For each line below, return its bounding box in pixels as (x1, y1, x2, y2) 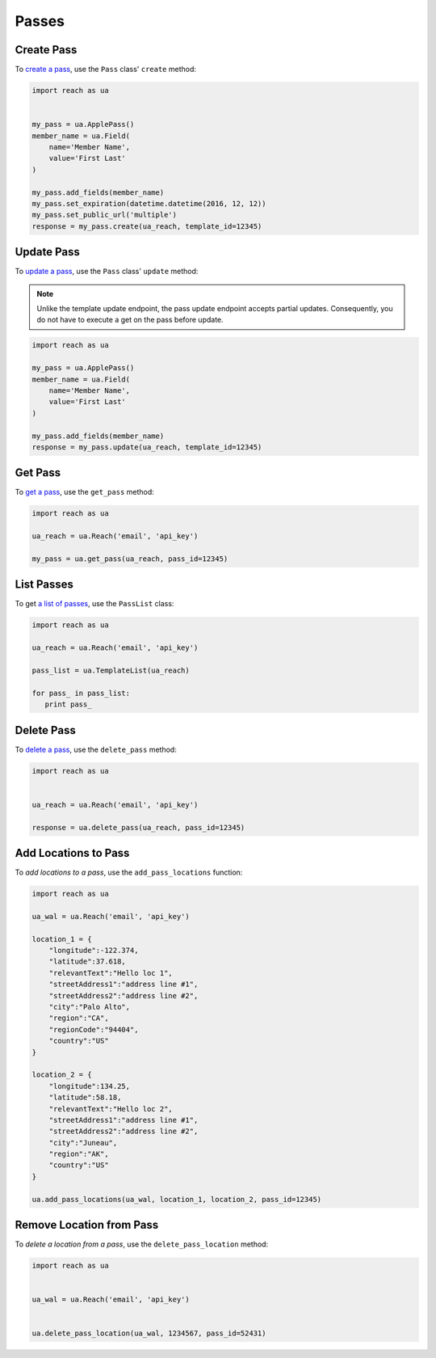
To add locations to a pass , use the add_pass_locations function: (15, 867, 243, 877)
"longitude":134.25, (48, 1082, 131, 1090)
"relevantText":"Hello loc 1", (48, 968, 173, 977)
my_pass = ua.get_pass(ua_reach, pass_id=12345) (31, 554, 228, 563)
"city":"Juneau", (48, 1138, 118, 1147)
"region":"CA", (48, 1014, 109, 1023)
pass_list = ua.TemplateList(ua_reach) (31, 666, 190, 675)
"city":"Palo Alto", (48, 1002, 131, 1011)
